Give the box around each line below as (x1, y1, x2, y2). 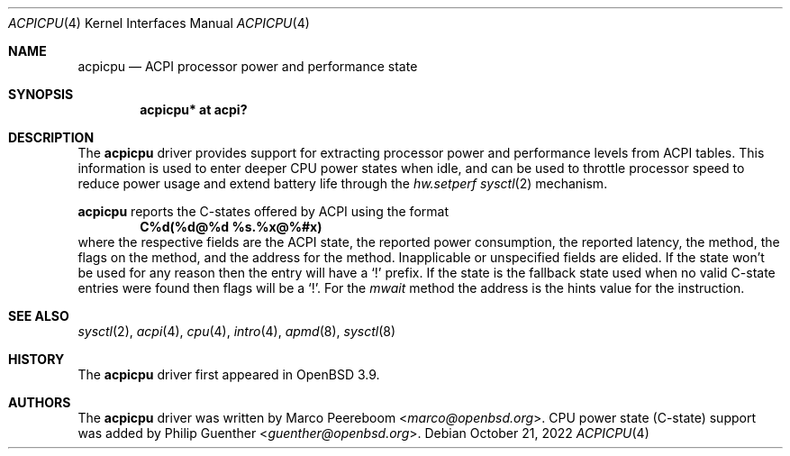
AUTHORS (8, 395, 71, 410)
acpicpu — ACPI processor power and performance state (77, 59, 418, 74)
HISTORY (8, 351, 65, 367)
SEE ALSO (8, 308, 69, 324)
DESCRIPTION (8, 130, 95, 145)
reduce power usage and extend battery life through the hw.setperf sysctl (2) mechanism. (77, 176, 608, 191)
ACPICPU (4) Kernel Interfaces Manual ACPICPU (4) (8, 15, 310, 31)
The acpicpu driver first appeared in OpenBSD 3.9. (77, 367, 380, 382)
